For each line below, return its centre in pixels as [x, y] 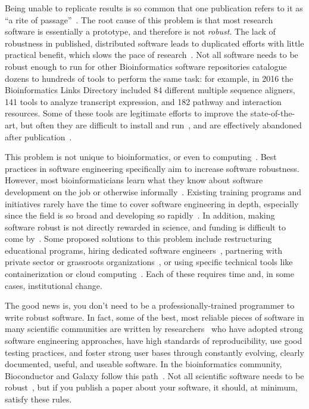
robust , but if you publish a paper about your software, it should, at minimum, [151, 387]
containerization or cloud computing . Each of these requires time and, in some [149, 274]
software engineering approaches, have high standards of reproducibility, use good [154, 341]
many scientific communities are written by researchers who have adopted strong [154, 329]
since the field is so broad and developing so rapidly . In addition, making [140, 215]
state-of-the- [273, 113]
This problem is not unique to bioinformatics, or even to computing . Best [141, 157]
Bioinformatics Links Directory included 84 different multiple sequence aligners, [150, 90]
